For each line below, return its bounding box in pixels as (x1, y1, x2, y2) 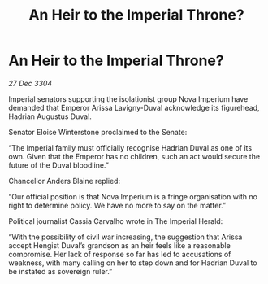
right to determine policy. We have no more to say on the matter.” (8, 200, 227, 210)
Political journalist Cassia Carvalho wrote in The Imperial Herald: (8, 216, 223, 225)
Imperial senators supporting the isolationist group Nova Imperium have (8, 94, 249, 103)
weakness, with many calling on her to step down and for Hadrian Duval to (8, 258, 257, 268)
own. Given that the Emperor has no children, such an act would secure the (8, 151, 261, 161)
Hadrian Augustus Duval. (8, 111, 92, 121)
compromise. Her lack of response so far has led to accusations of (8, 249, 231, 259)
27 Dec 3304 (8, 78, 53, 88)
